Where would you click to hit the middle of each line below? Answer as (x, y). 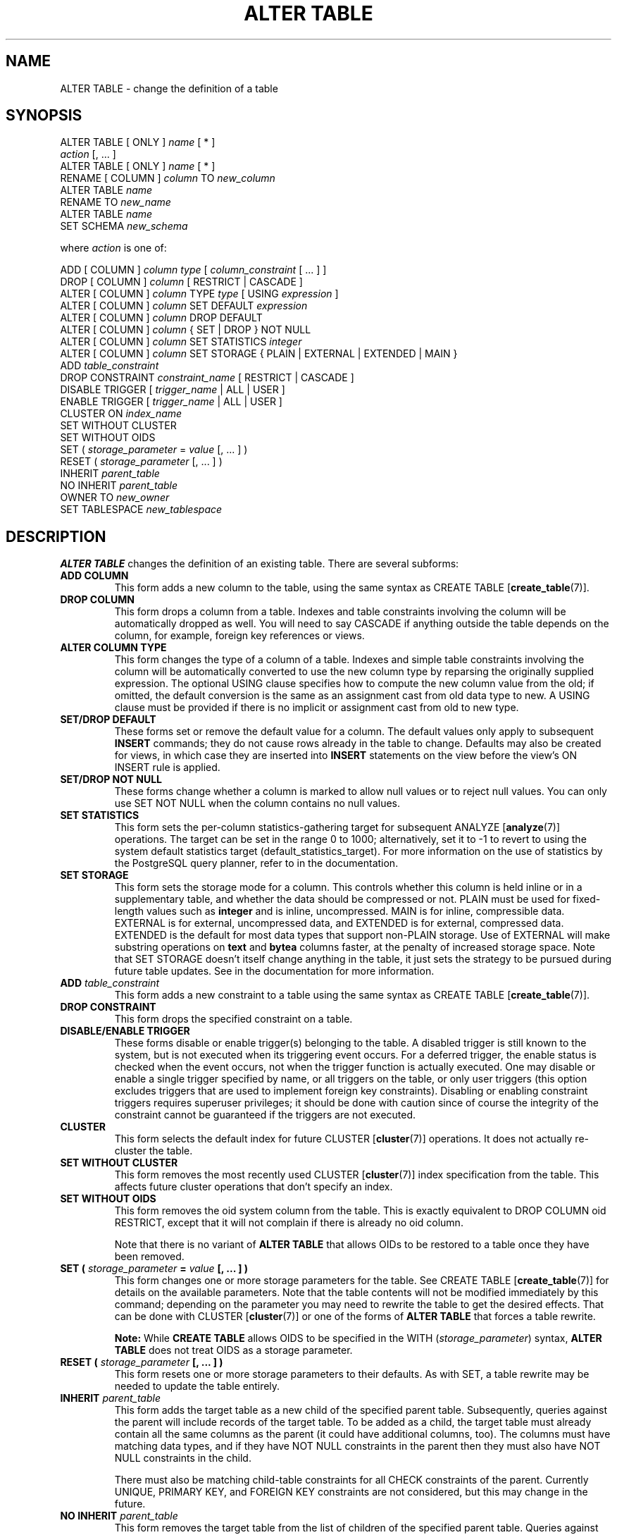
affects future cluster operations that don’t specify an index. (254, 1187)
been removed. (149, 1257)
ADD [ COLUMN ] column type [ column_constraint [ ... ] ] (193, 270)
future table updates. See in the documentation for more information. (274, 971)
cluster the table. (154, 1151)
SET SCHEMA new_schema (124, 226)
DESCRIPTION (56, 536)
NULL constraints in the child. (183, 1458)
